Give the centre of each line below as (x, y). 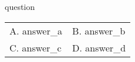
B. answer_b (99, 30)
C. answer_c (36, 47)
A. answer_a (36, 30)
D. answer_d (99, 47)
